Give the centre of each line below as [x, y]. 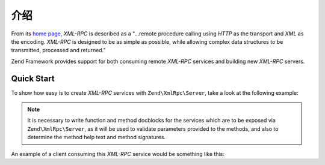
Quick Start [33, 78]
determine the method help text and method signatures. [96, 137]
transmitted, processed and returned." [58, 50]
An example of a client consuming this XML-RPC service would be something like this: [118, 154]
